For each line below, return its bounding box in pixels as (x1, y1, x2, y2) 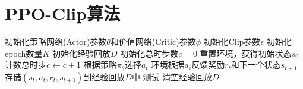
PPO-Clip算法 (5, 1, 120, 25)
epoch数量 (5, 47, 43, 59)
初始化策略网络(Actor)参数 (5, 35, 107, 48)
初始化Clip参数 (203, 35, 261, 48)
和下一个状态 (231, 58, 281, 71)
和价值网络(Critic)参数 (110, 35, 196, 48)
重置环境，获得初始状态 (200, 47, 292, 59)
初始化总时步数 (120, 47, 179, 59)
